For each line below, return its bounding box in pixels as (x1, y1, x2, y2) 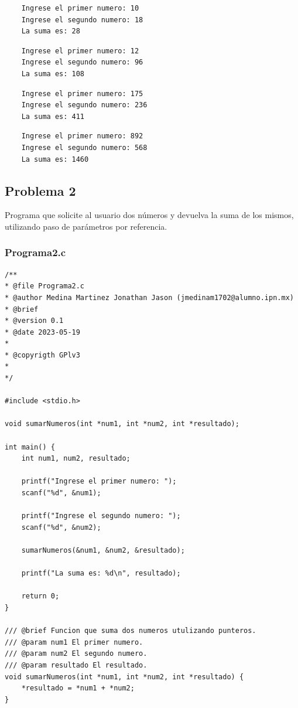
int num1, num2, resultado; (21, 454, 131, 463)
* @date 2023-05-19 (5, 328, 80, 336)
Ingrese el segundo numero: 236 (21, 101, 148, 110)
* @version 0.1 (5, 316, 64, 325)
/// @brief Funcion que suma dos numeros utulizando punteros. (5, 627, 256, 635)
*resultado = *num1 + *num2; (21, 684, 135, 693)
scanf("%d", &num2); (21, 523, 101, 532)
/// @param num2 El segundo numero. (5, 649, 148, 658)
